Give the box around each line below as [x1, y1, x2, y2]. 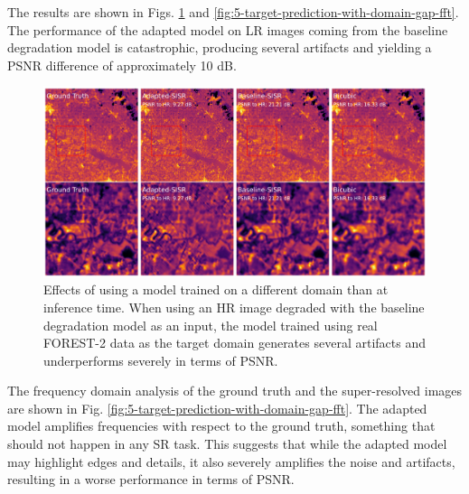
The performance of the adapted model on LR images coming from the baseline [7, 20, 448, 39]
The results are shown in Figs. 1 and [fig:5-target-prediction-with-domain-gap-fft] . [7, 3, 459, 21]
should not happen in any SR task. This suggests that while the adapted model [7, 434, 447, 453]
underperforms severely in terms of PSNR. [43, 350, 278, 369]
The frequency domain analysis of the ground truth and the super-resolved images [7, 381, 463, 400]
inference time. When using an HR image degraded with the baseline [43, 297, 425, 316]
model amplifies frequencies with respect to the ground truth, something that [7, 416, 436, 435]
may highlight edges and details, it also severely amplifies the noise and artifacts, [7, 452, 455, 471]
